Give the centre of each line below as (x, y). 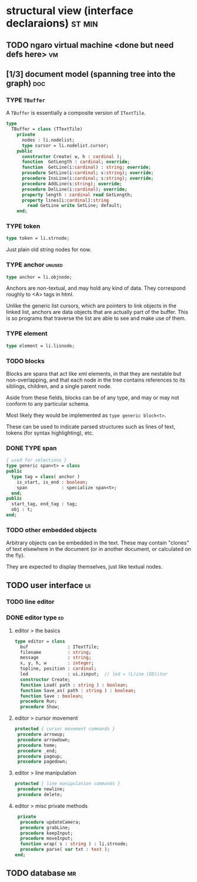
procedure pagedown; (42, 762)
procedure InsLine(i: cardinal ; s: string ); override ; (88, 178)
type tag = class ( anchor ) (46, 477)
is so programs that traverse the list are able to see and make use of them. (96, 318)
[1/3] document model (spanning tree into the (91, 74)
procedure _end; (37, 751)
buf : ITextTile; (60, 647)
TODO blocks (26, 361)
